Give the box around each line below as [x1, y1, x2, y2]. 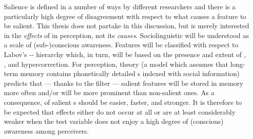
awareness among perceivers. [4, 125, 89, 136]
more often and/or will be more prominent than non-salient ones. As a [4, 87, 214, 98]
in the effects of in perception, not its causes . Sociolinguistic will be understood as [4, 30, 249, 40]
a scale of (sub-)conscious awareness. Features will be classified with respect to [4, 40, 238, 50]
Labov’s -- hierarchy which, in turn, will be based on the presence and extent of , [4, 49, 246, 59]
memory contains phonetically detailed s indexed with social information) [20, 68, 240, 79]
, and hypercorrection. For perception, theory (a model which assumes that [4, 59, 228, 69]
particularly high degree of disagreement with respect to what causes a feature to [4, 11, 247, 21]
